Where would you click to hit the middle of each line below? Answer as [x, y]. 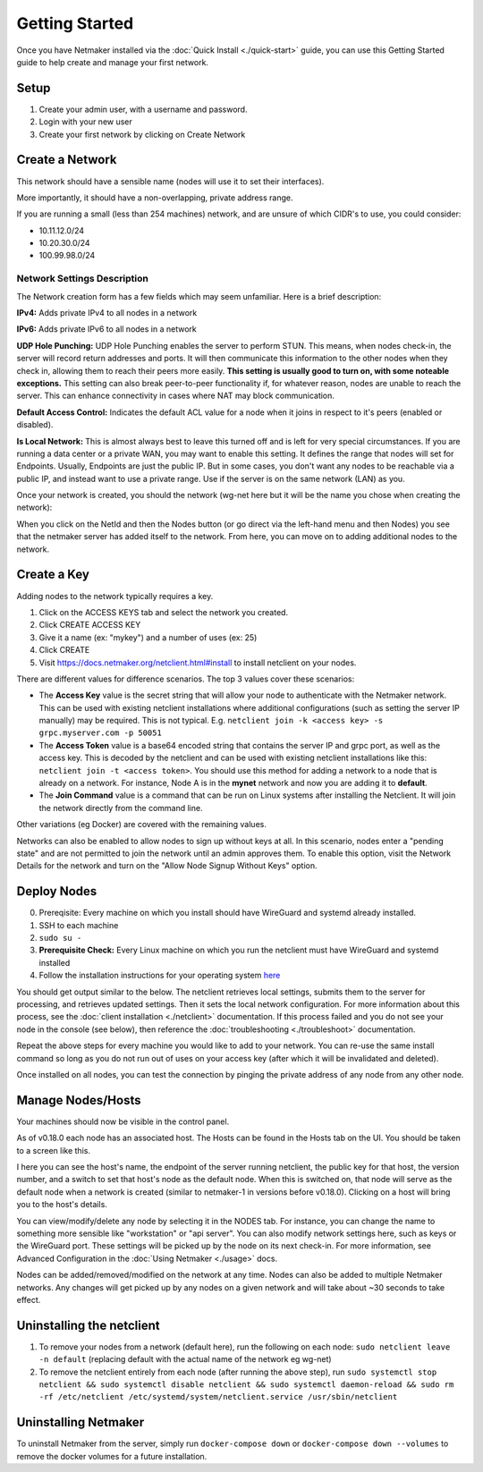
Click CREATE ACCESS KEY [90, 625]
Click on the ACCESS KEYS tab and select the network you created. [164, 612]
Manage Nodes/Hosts [79, 1100]
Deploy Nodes [57, 891]
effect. [29, 1299]
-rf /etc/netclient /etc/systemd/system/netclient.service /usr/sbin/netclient [218, 1397]
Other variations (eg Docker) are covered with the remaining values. [142, 825]
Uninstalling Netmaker [80, 1422]
